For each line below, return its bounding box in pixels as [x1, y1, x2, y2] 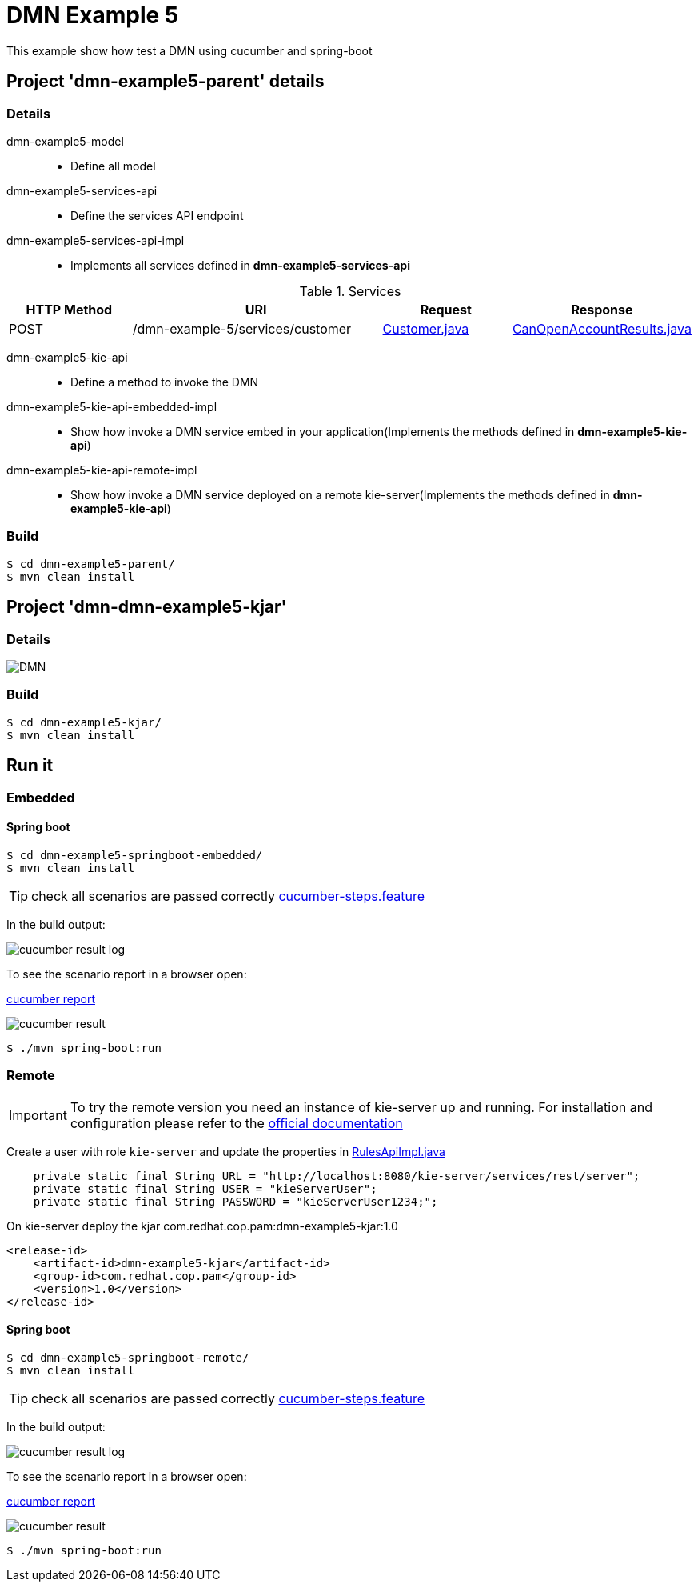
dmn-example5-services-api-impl [6, 233, 185, 247]
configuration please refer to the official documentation [70, 1114, 403, 1131]
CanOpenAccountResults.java [512, 320, 692, 337]
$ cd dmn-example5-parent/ [6, 557, 175, 570]
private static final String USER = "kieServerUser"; [33, 1182, 377, 1195]
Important [9, 1106, 67, 1123]
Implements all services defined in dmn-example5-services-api [70, 258, 410, 272]
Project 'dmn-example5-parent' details [6, 71, 325, 92]
